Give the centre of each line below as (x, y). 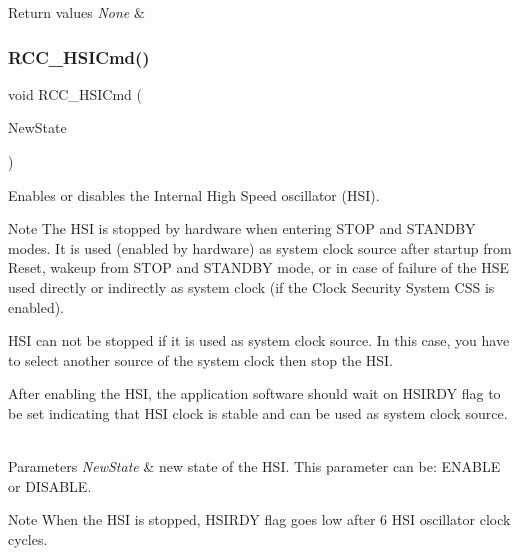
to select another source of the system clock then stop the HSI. (201, 359)
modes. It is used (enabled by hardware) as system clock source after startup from (260, 247)
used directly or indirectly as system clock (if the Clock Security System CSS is (251, 286)
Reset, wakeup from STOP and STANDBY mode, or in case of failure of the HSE (258, 267)
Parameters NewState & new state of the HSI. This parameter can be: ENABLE (254, 466)
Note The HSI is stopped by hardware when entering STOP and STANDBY (242, 228)
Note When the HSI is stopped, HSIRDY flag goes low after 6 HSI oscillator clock (259, 519)
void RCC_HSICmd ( (75, 93)
